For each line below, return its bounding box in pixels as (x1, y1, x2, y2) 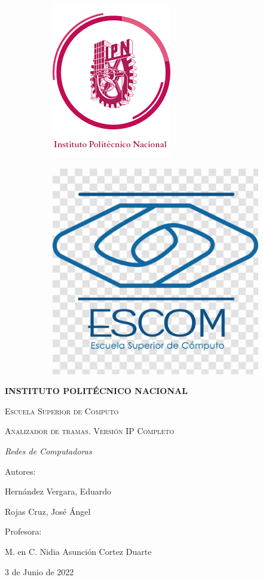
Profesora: (5, 525, 42, 538)
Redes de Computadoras (5, 444, 92, 457)
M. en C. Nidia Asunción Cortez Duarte (5, 545, 152, 557)
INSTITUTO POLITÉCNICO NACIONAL (5, 384, 188, 397)
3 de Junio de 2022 (5, 565, 74, 578)
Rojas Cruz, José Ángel (5, 505, 91, 517)
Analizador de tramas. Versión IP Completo (5, 425, 175, 437)
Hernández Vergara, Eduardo (5, 485, 112, 497)
